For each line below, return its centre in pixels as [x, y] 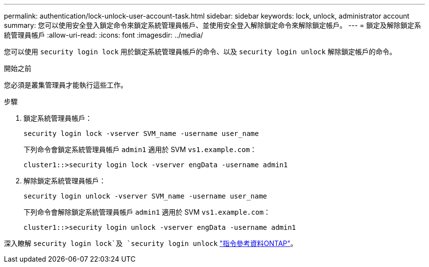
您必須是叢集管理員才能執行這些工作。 [66, 85]
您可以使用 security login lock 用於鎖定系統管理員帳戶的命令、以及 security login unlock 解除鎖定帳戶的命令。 [200, 52]
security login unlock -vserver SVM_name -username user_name [145, 196]
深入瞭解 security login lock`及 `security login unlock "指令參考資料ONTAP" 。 [151, 243]
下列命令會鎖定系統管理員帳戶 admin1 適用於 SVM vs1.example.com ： [140, 149]
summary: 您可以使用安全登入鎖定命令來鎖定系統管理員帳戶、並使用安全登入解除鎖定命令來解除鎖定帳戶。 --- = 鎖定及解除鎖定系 [213, 25]
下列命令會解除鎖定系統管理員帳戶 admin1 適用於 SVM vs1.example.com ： [147, 212]
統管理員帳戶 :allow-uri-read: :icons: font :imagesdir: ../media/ [104, 35]
